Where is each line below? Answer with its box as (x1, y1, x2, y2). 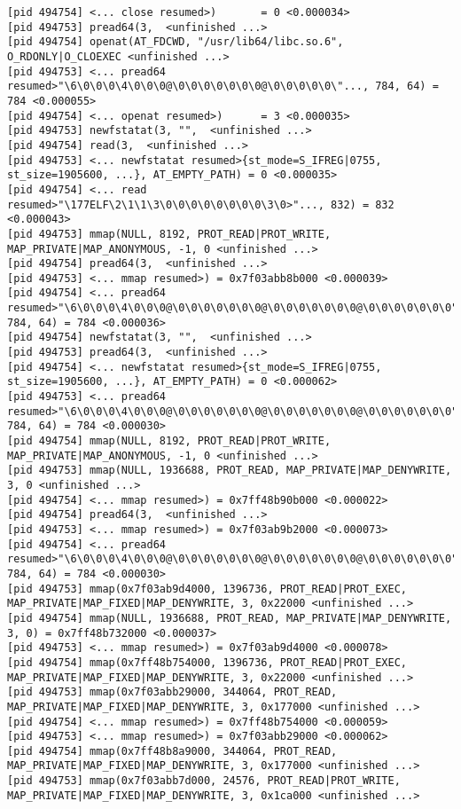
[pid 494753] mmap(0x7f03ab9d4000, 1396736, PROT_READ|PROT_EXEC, (7, 582, 408, 595)
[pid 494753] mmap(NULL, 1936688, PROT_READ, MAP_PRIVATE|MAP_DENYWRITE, (7, 464, 452, 477)
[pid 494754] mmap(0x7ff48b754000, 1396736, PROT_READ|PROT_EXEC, (7, 656, 408, 669)
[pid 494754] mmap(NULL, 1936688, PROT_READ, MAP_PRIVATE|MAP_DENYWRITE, (7, 611, 452, 624)
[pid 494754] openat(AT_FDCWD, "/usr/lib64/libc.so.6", (7, 35, 344, 49)
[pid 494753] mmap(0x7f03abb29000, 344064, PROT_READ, (7, 686, 338, 699)
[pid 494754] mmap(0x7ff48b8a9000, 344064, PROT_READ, (7, 744, 338, 758)
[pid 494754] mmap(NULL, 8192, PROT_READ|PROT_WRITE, (7, 435, 332, 448)
